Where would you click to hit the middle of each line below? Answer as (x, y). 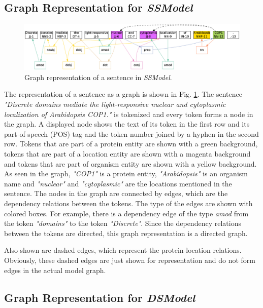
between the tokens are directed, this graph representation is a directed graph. (126, 233)
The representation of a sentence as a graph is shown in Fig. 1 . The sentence (123, 94)
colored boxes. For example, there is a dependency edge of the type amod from (126, 213)
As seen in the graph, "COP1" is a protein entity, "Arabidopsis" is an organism (126, 174)
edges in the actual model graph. (55, 270)
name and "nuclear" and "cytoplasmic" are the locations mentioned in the (118, 183)
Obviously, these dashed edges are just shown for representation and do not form (130, 260)
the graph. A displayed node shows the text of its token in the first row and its (127, 124)
